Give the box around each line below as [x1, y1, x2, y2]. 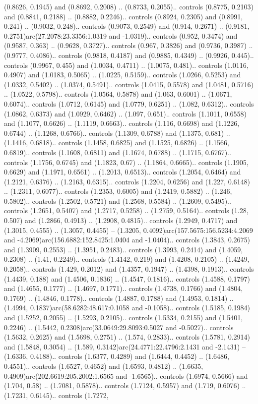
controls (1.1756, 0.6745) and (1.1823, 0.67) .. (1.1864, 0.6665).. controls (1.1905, [4, 157, 249, 167]
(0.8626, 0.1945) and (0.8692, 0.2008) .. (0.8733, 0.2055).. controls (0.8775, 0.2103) [4, 1, 254, 11]
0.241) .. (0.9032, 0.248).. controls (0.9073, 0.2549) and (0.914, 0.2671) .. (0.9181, [4, 21, 250, 31]
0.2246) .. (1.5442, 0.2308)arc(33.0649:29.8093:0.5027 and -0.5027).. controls [4, 322, 234, 332]
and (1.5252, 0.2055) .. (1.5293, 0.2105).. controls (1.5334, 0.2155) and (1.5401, [4, 312, 243, 322]
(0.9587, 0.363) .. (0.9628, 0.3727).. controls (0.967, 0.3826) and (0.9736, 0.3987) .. [4, 40, 253, 51]
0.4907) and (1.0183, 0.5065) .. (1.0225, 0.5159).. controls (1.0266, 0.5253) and [4, 69, 241, 80]
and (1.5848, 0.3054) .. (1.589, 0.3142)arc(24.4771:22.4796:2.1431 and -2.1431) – [4, 341, 246, 351]
